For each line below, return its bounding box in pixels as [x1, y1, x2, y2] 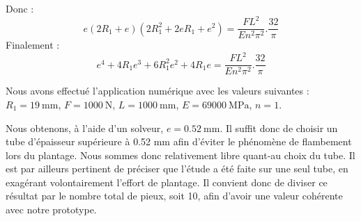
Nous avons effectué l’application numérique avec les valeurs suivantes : [6, 83, 309, 98]
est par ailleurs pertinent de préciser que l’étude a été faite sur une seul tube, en [6, 161, 348, 176]
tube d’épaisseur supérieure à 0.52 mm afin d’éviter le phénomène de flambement [6, 134, 352, 149]
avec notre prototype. [6, 202, 97, 217]
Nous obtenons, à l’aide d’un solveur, [6, 120, 164, 135]
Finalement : [6, 38, 60, 52]
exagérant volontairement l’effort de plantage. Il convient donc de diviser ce [6, 174, 328, 189]
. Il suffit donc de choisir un [220, 120, 338, 135]
